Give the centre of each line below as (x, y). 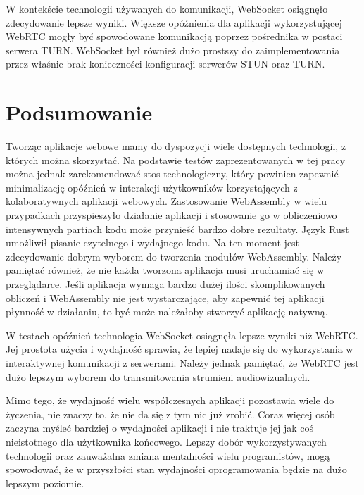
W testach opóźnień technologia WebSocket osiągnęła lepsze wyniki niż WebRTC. (182, 335)
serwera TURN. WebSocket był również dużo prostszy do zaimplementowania (173, 50)
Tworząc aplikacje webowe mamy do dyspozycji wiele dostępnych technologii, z (176, 146)
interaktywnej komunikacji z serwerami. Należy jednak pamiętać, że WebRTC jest (182, 363)
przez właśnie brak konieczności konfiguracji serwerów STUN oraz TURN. (165, 64)
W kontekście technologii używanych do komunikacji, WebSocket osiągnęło (167, 8)
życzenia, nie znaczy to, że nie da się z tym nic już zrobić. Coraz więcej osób (170, 414)
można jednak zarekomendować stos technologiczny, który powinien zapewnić (172, 174)
